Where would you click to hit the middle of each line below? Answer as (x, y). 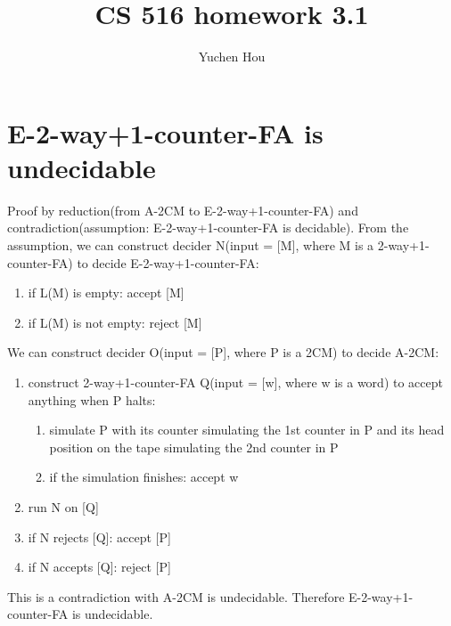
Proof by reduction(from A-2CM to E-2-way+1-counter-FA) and (183, 210)
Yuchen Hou (232, 57)
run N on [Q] (63, 506)
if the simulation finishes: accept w (144, 477)
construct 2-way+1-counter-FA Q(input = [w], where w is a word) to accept (235, 382)
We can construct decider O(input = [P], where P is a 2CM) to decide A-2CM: (223, 352)
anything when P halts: (92, 399)
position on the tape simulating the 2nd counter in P (194, 447)
